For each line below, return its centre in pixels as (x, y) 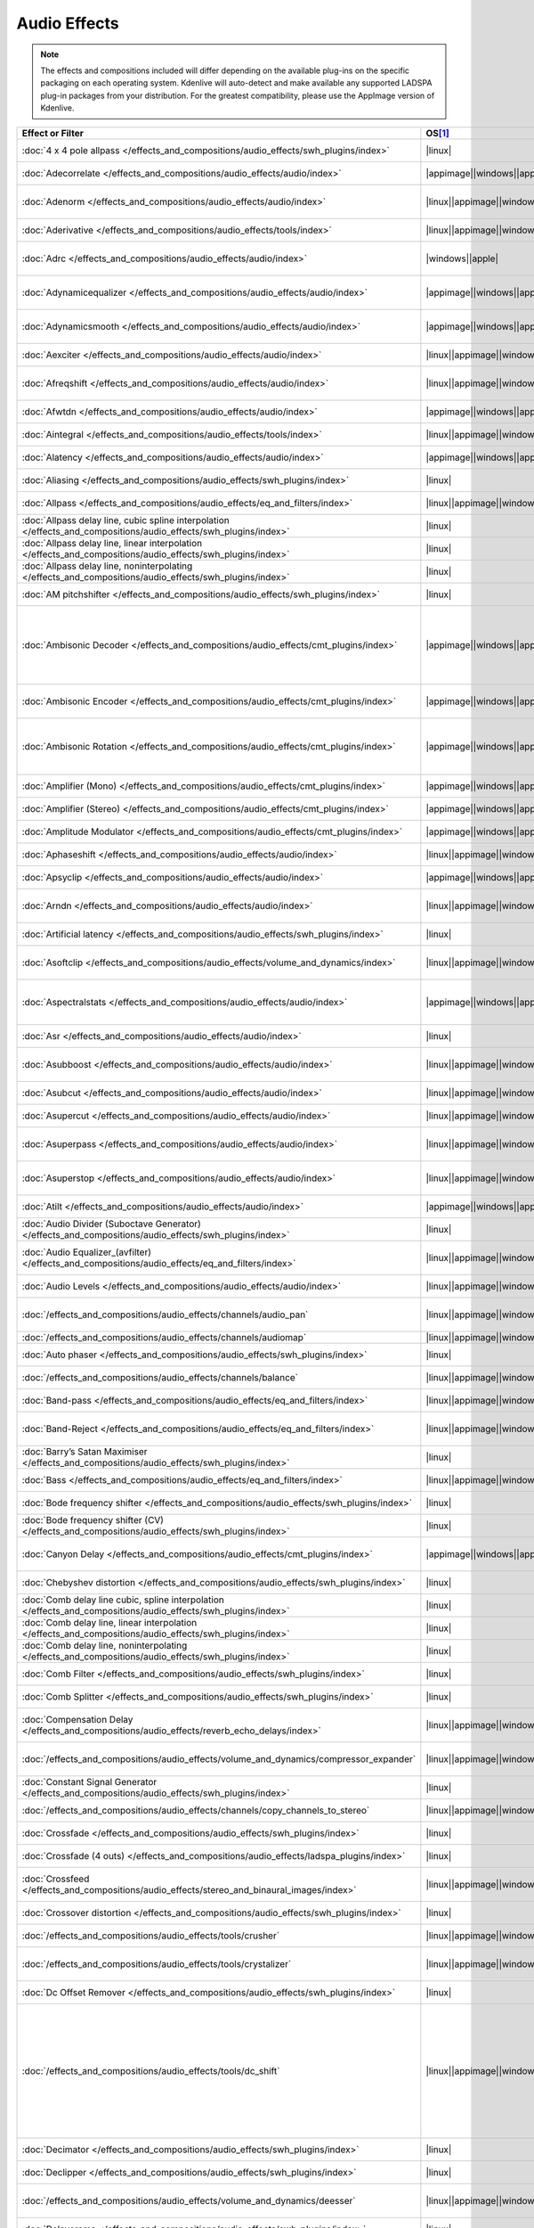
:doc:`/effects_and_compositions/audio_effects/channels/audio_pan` (165, 1315)
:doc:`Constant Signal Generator (89, 1782)
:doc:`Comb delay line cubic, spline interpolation (123, 1600)
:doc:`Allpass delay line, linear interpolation (112, 543)
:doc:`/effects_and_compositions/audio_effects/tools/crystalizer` (157, 1963)
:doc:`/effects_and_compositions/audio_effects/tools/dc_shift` (151, 2070)
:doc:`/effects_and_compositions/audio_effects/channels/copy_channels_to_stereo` (196, 1810)
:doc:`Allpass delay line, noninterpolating (107, 566)
